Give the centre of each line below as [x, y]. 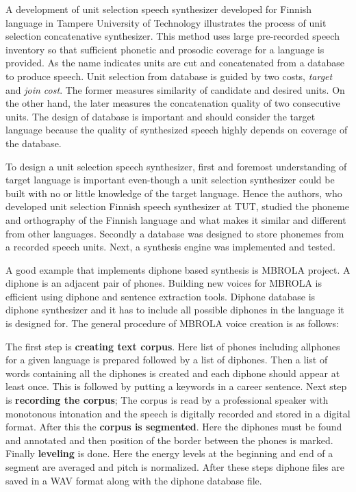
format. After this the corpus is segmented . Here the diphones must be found [174, 427]
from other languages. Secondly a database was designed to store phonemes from [175, 233]
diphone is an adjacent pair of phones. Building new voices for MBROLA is [164, 283]
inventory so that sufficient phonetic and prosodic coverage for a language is [165, 49]
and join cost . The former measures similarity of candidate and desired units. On [175, 89]
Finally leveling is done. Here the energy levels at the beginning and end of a [169, 453]
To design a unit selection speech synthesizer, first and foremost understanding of [176, 166]
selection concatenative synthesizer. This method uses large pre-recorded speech [173, 36]
